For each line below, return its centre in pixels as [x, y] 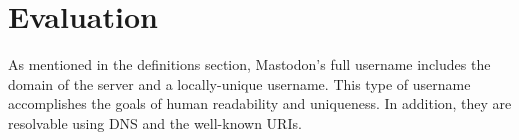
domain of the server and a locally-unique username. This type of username [239, 83]
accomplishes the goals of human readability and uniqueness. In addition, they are [260, 103]
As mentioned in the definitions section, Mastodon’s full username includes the [249, 64]
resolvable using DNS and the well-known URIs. [155, 122]
